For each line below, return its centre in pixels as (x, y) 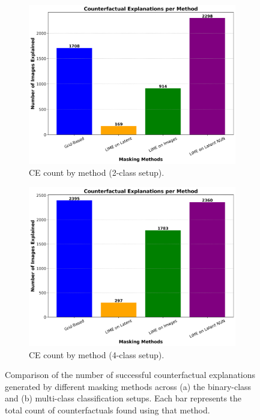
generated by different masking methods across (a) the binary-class (128, 386)
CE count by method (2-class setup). (97, 172)
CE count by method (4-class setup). (97, 354)
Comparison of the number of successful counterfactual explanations (130, 375)
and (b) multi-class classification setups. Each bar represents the (123, 398)
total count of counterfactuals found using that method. (107, 409)
